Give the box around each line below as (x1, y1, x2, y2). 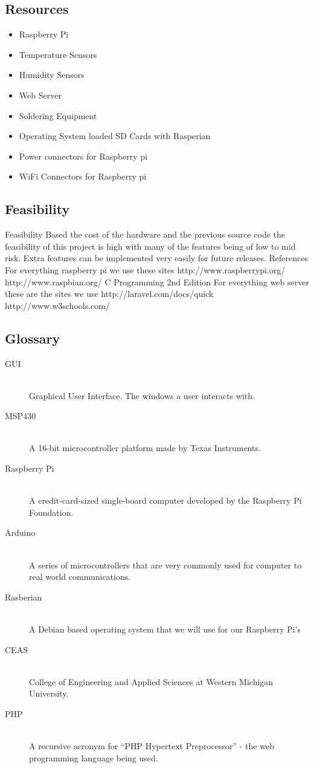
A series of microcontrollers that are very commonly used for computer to (29, 558, 302, 571)
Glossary (5, 328, 60, 347)
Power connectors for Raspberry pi (19, 149, 148, 162)
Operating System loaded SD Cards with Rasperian (19, 129, 211, 142)
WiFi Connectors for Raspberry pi (19, 170, 147, 183)
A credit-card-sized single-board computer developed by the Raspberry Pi (29, 494, 302, 507)
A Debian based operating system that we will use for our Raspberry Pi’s (29, 623, 301, 636)
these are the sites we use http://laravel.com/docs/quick (5, 287, 214, 300)
